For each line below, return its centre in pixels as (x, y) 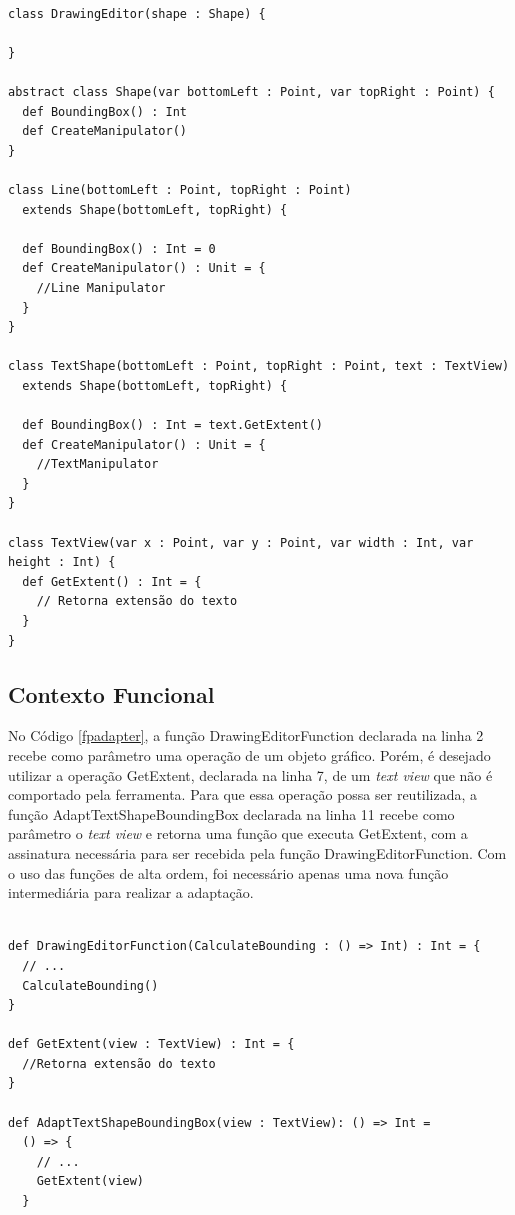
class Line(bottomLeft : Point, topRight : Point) (180, 189)
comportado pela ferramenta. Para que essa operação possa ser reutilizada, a (243, 794)
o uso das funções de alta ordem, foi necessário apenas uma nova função (228, 872)
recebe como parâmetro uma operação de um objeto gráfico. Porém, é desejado (249, 754)
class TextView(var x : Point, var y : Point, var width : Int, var (241, 542)
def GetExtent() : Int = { (112, 581)
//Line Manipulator (101, 287)
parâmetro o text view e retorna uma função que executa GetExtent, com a (238, 833)
